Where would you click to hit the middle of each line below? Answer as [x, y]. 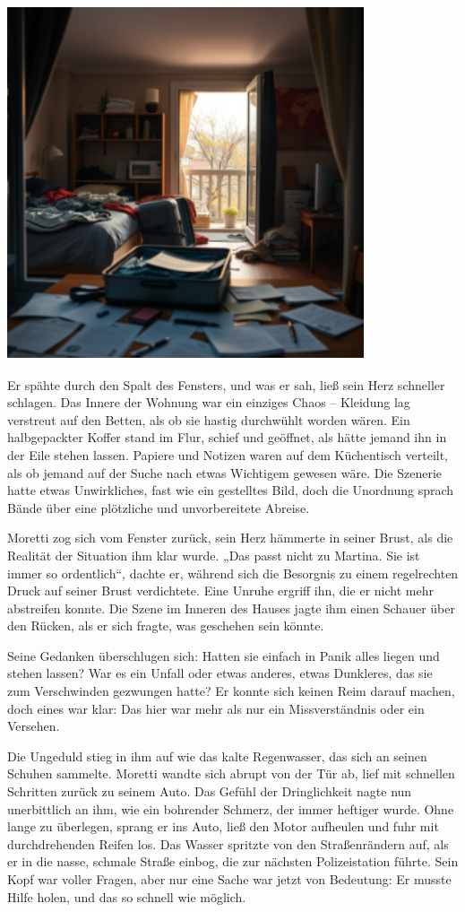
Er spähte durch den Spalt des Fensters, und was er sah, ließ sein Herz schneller [226, 384]
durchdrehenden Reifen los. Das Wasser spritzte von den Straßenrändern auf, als [228, 843]
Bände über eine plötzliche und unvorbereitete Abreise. [159, 507]
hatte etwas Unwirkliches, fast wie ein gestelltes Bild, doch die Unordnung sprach [231, 490]
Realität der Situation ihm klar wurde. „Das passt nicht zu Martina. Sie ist [214, 555]
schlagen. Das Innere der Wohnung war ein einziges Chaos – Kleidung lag [209, 402]
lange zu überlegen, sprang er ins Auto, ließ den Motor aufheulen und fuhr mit [223, 826]
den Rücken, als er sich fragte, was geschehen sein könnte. [166, 625]
